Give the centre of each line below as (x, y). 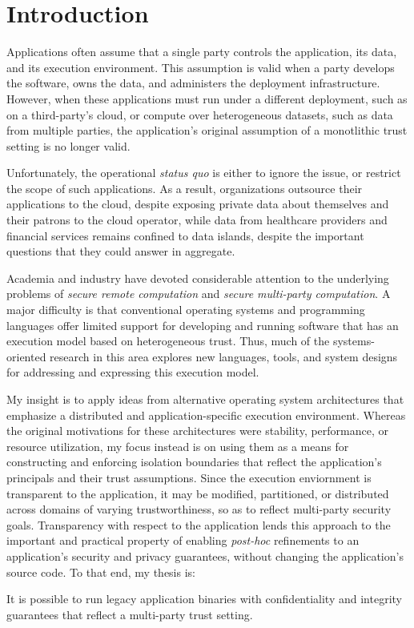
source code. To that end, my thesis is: (101, 572)
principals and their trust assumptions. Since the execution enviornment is (189, 477)
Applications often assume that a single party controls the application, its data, (202, 52)
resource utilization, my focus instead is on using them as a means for (178, 446)
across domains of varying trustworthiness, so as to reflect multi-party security (199, 509)
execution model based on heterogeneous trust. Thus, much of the (168, 341)
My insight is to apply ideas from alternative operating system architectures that (205, 399)
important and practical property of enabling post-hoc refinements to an (183, 540)
